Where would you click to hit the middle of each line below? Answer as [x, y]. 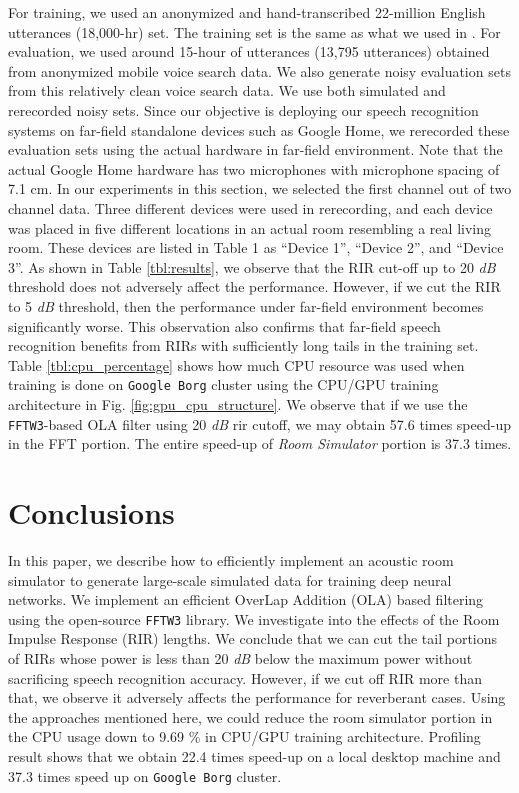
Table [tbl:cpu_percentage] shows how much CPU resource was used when [236, 364]
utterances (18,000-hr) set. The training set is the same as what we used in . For [254, 31]
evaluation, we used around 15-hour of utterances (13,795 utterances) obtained [249, 51]
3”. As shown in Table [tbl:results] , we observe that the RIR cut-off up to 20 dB [252, 266]
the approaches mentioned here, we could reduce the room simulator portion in [250, 716]
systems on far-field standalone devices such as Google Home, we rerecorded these [259, 129]
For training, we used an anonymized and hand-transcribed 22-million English [247, 12]
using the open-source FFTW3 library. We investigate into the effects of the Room [254, 618]
